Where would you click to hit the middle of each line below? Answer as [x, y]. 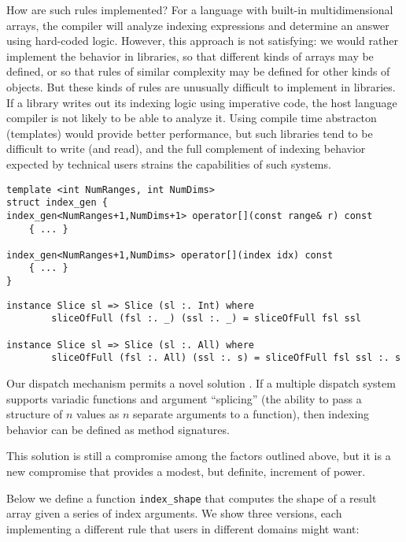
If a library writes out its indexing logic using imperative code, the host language [202, 102]
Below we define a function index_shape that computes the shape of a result [192, 497]
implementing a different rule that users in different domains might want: [183, 528]
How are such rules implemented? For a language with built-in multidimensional [200, 9]
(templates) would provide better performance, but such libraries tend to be [190, 133]
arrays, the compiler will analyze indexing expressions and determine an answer [198, 25]
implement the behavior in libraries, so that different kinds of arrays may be [190, 56]
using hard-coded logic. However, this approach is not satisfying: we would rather [202, 41]
